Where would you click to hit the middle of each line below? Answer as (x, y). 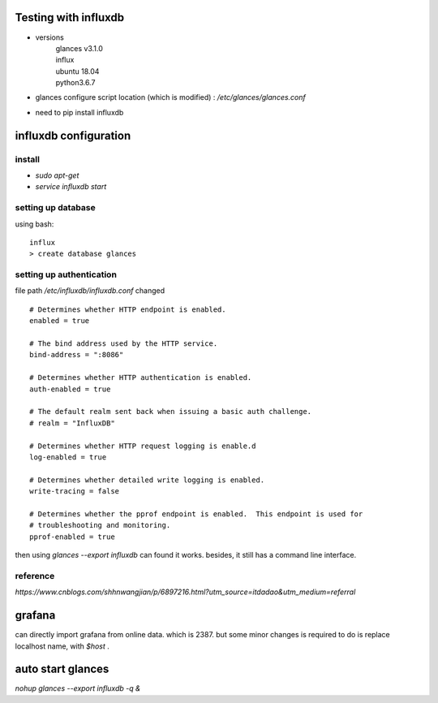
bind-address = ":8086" (77, 355)
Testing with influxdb (70, 17)
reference (35, 576)
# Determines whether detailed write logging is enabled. (147, 480)
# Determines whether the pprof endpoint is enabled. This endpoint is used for (196, 514)
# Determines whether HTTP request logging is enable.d (143, 446)
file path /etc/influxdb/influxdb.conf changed (90, 291)
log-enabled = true (68, 457)
